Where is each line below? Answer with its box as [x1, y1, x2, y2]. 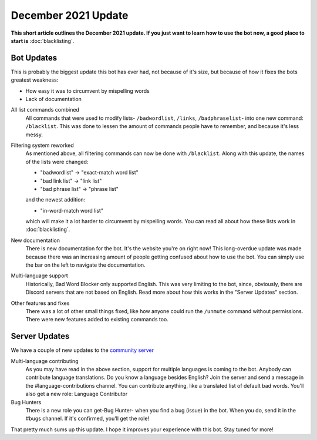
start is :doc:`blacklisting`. [11, 37, 75, 44]
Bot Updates [11, 53, 58, 63]
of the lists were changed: [25, 158, 89, 165]
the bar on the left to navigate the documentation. [25, 261, 146, 268]
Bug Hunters [11, 398, 42, 405]
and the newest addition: [25, 196, 86, 203]
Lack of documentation [25, 96, 82, 103]
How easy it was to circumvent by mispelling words [25, 87, 150, 94]
